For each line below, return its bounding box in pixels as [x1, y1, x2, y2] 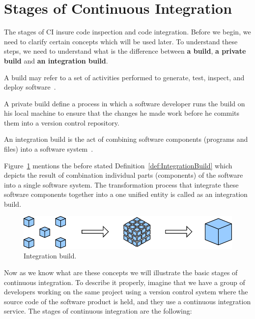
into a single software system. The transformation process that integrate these [4, 179, 239, 190]
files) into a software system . [4, 144, 93, 154]
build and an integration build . [4, 55, 108, 65]
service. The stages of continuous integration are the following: [4, 306, 192, 316]
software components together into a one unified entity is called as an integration [4, 189, 248, 199]
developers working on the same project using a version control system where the [4, 287, 248, 297]
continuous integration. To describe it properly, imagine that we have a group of [4, 277, 245, 287]
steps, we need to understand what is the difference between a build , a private [4, 46, 246, 56]
